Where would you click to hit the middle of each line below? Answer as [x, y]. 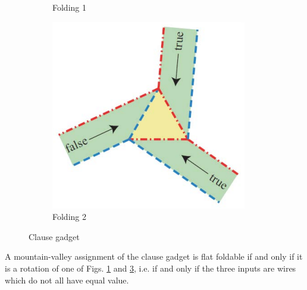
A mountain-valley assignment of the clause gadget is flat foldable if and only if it [154, 256]
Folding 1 [69, 7]
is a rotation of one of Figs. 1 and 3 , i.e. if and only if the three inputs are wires [151, 268]
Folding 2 [69, 217]
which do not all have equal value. [67, 280]
